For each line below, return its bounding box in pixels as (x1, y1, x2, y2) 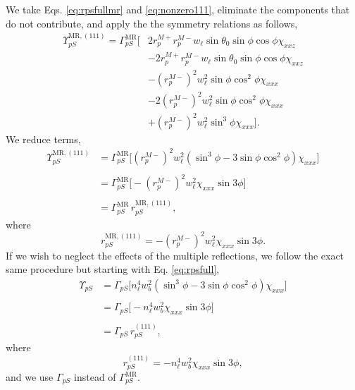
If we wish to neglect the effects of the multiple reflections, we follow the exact (6, 248, 344, 262)
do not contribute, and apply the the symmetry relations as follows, (6, 16, 298, 30)
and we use (6, 370, 54, 384)
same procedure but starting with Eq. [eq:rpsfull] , (6, 262, 220, 276)
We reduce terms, (6, 131, 81, 146)
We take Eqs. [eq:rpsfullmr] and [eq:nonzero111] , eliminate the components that (6, 2, 350, 16)
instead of (74, 370, 116, 384)
